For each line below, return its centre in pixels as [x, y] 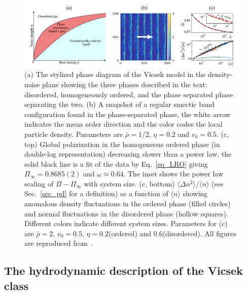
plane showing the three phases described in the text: [125, 84]
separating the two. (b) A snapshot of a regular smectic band [119, 104]
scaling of [39, 183]
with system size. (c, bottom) [129, 183]
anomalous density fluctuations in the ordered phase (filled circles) [128, 204]
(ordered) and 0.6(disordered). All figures [172, 233]
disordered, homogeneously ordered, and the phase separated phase [129, 94]
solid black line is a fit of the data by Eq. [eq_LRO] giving [116, 163]
